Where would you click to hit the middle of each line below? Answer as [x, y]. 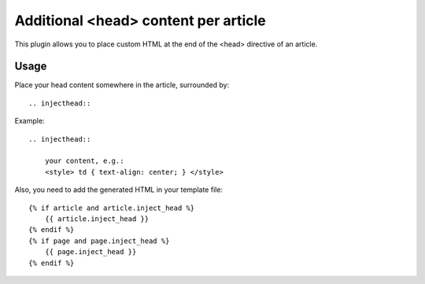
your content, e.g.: [84, 161]
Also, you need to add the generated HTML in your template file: [119, 190]
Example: [30, 121]
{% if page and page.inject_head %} [99, 241]
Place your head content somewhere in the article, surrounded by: [122, 85]
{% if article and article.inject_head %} [112, 208]
